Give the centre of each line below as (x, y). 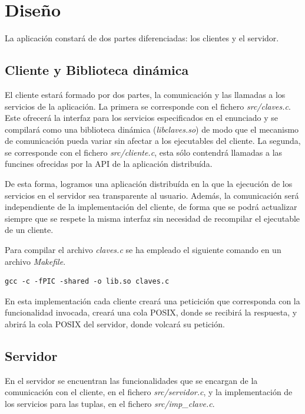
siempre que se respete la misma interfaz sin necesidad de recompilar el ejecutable (152, 218)
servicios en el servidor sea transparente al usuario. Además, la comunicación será (152, 195)
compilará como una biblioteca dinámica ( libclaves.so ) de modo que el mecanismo (152, 129)
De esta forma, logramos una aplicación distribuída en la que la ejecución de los (149, 184)
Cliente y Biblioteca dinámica (97, 70)
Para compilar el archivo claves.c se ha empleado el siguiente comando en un (143, 250)
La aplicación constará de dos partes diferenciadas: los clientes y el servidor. (142, 38)
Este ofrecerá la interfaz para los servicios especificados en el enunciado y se (142, 118)
